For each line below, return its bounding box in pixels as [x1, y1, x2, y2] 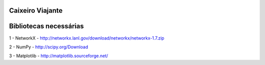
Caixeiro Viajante [9, 6, 63, 15]
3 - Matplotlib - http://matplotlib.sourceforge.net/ [9, 53, 108, 59]
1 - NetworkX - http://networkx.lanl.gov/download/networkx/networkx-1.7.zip [9, 35, 164, 41]
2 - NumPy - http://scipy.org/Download [9, 44, 88, 50]
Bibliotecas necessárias [9, 22, 84, 30]
